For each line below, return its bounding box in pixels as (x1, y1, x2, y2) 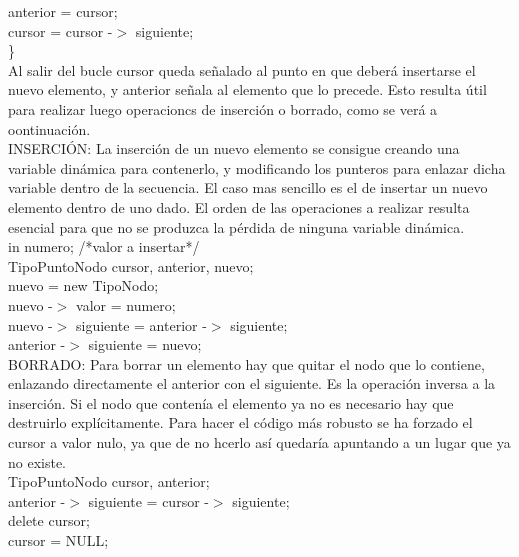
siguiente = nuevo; (88, 334, 202, 355)
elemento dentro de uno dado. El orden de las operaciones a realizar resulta (8, 196, 470, 217)
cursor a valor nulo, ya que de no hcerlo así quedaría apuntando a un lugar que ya (8, 432, 511, 453)
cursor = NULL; (8, 530, 109, 551)
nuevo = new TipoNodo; (8, 275, 159, 296)
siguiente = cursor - (88, 490, 209, 511)
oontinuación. (8, 118, 91, 139)
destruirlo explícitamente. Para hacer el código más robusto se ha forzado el (8, 412, 473, 433)
